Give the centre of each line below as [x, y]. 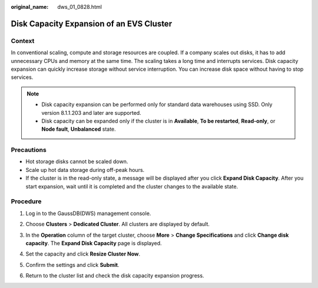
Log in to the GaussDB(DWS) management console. [88, 213]
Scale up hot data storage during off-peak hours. [85, 170]
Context [23, 41]
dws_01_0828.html [80, 7]
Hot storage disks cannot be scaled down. [77, 161]
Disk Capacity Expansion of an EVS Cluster [92, 24]
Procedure [26, 201]
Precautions [29, 150]
